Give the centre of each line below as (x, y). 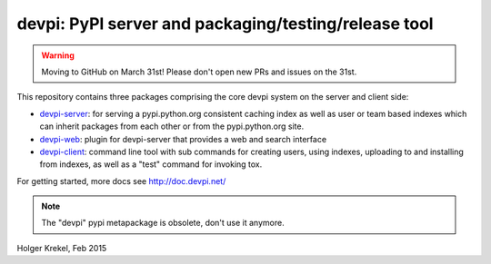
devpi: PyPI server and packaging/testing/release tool (225, 24)
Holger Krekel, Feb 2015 (62, 248)
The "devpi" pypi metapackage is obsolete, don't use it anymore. (163, 223)
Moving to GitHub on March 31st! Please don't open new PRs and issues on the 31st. (199, 72)
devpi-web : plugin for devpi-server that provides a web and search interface (183, 139)
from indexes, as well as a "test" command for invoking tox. (151, 164)
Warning (58, 55)
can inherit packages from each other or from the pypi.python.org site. (172, 126)
